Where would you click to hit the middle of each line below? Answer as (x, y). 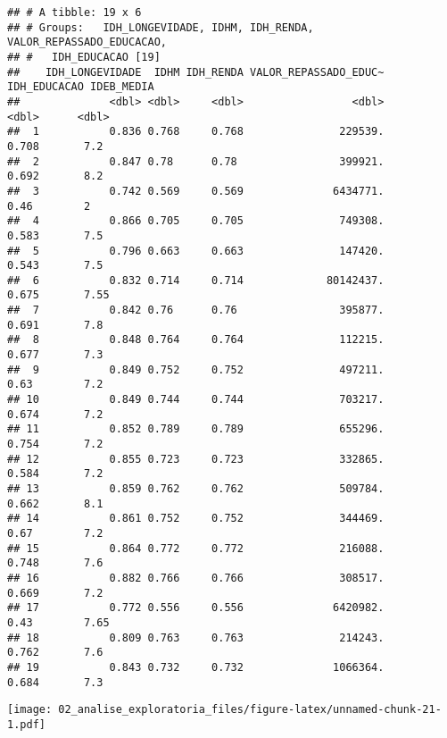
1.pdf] (26, 724)
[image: (30, 710)
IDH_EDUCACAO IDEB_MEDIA (81, 87)
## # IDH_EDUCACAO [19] (84, 57)
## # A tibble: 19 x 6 (74, 13)
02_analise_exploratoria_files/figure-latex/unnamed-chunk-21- (250, 710)
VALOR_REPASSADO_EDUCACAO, (87, 42)
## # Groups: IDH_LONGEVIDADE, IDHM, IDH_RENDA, (161, 27)
